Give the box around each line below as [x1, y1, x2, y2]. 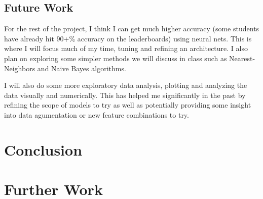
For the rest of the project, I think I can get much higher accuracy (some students [4, 23, 259, 34]
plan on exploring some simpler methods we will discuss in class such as [4, 53, 227, 63]
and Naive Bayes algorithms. [37, 63, 126, 73]
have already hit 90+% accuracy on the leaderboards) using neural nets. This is [4, 33, 252, 43]
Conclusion [4, 139, 83, 160]
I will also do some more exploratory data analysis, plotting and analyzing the [4, 80, 247, 90]
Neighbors [4, 63, 35, 73]
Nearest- [229, 53, 255, 63]
